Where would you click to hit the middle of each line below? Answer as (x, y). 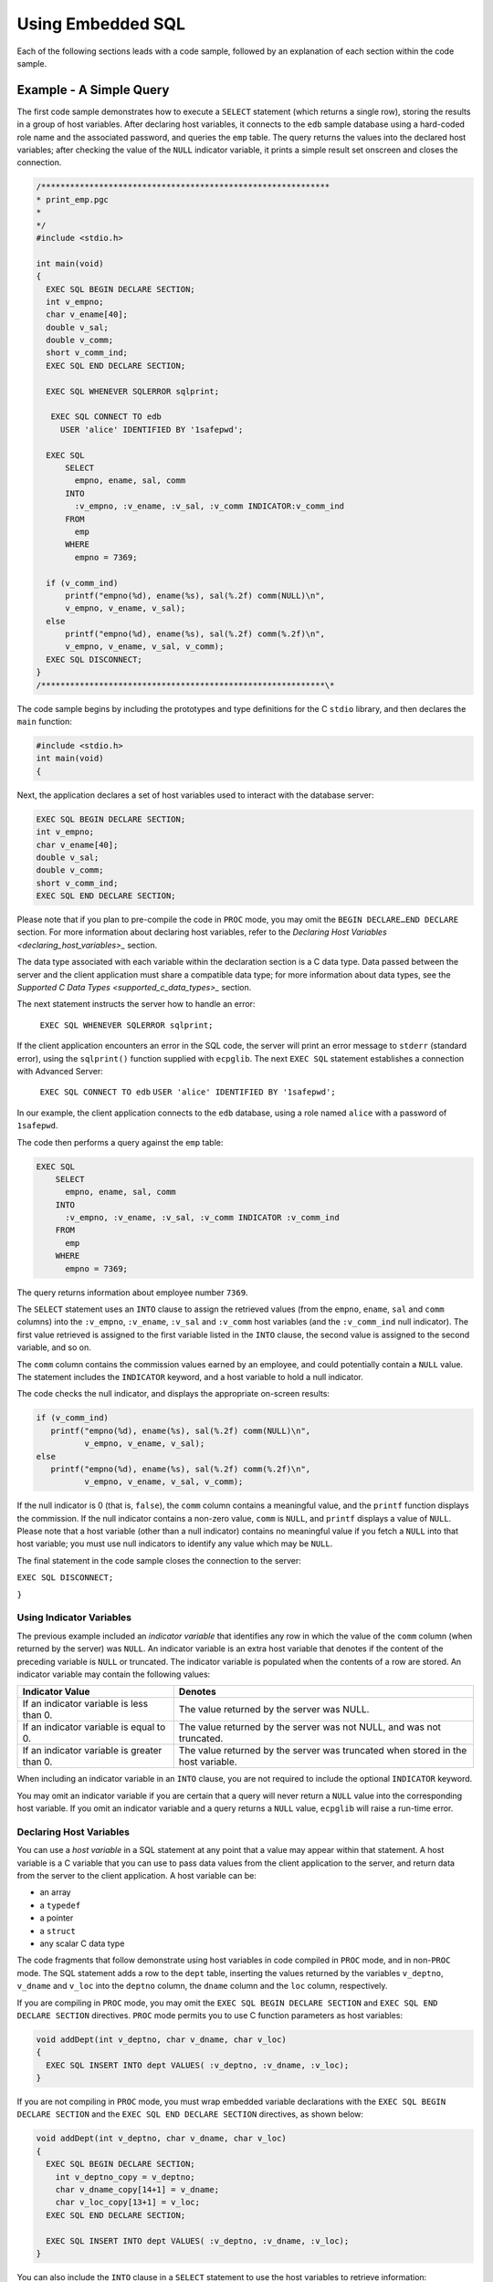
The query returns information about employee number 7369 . (132, 1293)
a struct (58, 1931)
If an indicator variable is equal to (94, 1727)
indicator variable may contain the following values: (114, 1674)
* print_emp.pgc (73, 199)
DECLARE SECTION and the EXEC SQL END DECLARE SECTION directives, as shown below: (190, 2114)
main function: (45, 722)
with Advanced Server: (60, 1071)
